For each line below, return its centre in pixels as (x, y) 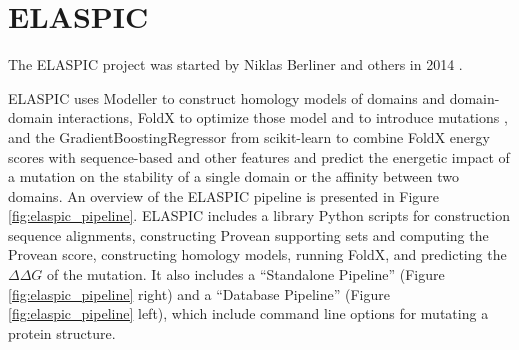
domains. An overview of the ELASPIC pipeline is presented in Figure (223, 195)
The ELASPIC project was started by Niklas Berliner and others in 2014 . (235, 64)
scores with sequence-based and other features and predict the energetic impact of (259, 156)
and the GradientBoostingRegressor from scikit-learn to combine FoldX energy (249, 136)
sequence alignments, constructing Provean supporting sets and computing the (248, 234)
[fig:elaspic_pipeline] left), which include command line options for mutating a (248, 313)
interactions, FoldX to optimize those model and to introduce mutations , (282, 117)
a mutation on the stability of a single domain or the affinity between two (233, 176)
